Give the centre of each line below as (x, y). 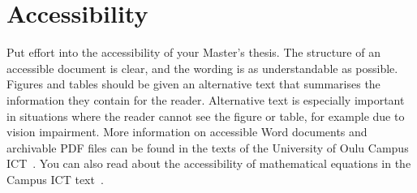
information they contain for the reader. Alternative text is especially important (206, 99)
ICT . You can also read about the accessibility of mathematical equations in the (209, 163)
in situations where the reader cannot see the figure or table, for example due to (206, 116)
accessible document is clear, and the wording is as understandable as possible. (202, 68)
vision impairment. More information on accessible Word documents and (187, 132)
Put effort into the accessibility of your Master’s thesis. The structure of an (193, 52)
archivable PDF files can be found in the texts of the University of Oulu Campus (208, 147)
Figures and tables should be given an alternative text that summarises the (193, 84)
